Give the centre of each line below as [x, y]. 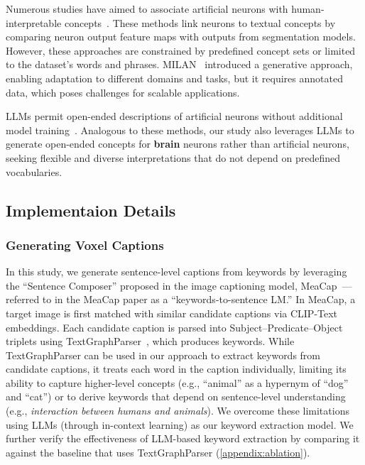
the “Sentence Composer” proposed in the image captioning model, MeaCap [171, 285]
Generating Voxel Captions [85, 245]
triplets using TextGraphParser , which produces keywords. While [150, 341]
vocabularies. [34, 171]
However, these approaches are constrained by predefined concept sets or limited [181, 50]
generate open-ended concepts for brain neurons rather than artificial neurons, [178, 144]
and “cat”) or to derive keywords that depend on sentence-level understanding [176, 396]
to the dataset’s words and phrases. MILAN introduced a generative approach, [179, 64]
